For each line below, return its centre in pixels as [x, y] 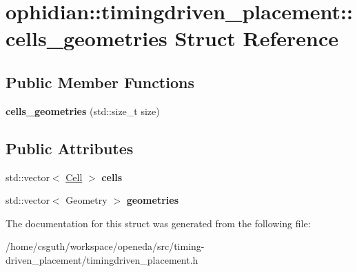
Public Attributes [70, 148]
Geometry [86, 200]
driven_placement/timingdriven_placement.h [102, 259]
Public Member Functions [100, 82]
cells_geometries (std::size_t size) [83, 111]
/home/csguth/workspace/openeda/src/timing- [105, 246]
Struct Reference [257, 38]
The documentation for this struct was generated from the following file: [158, 223]
